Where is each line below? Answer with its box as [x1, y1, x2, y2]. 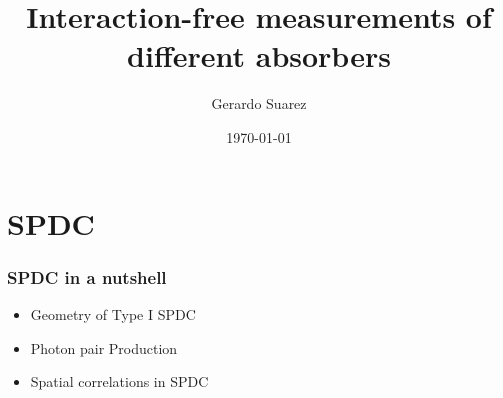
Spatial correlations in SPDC [30, 371, 209, 392]
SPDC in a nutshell [7, 264, 167, 289]
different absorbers [127, 35, 391, 76]
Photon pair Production [30, 337, 178, 358]
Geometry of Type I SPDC [30, 303, 196, 324]
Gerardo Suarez [211, 93, 307, 114]
